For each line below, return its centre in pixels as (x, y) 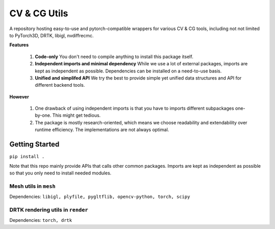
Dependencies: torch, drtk (41, 220)
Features (19, 45)
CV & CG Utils (39, 13)
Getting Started (34, 145)
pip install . (27, 157)
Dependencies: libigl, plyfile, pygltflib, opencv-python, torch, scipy (100, 197)
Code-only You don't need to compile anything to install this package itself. (114, 57)
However (19, 96)
